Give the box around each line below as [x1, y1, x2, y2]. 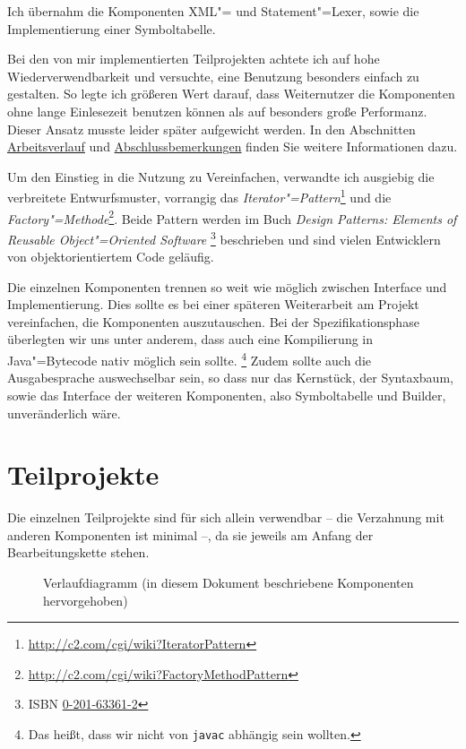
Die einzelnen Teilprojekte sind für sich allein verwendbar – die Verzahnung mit [7, 508, 444, 527]
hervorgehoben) [43, 590, 128, 609]
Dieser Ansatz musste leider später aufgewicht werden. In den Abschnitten [7, 119, 416, 138]
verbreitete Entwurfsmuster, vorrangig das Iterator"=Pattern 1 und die [7, 185, 392, 206]
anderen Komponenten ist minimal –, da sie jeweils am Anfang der [7, 525, 374, 544]
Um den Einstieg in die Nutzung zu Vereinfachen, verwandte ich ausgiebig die [7, 167, 435, 185]
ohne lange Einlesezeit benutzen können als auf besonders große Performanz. [7, 101, 427, 120]
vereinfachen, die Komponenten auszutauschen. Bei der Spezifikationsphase [7, 312, 419, 331]
